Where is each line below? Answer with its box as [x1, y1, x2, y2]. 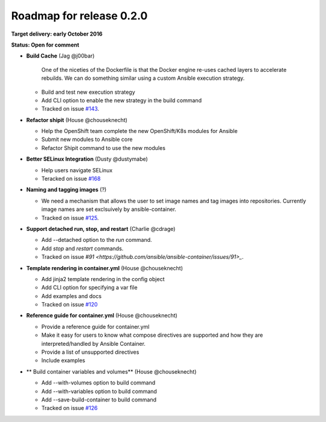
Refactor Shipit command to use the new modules [41, 144, 166, 151]
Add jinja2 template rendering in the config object [41, 275, 165, 282]
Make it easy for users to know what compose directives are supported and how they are [41, 331, 263, 339]
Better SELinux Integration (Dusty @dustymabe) [26, 155, 148, 163]
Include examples [41, 357, 86, 364]
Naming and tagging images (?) [26, 186, 107, 193]
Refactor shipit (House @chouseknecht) [26, 116, 128, 123]
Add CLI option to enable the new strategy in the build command [41, 97, 202, 104]
